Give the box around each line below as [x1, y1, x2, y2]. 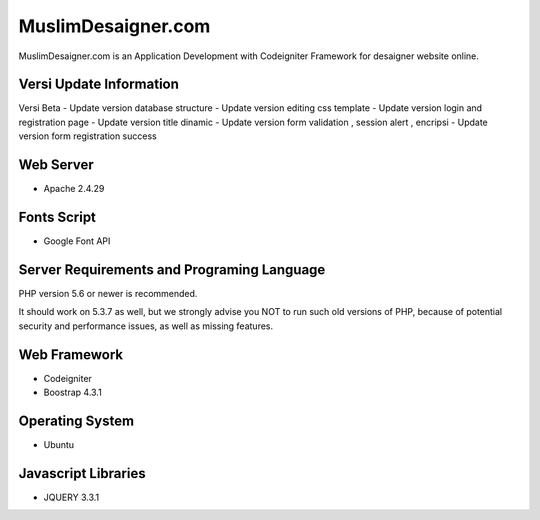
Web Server [18, 156, 94, 174]
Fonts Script [18, 208, 97, 225]
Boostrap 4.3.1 [43, 386, 102, 399]
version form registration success [18, 130, 157, 142]
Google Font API [43, 235, 111, 247]
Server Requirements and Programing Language [18, 261, 326, 278]
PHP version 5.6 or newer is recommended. [18, 287, 198, 299]
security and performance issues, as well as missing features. [18, 320, 274, 332]
